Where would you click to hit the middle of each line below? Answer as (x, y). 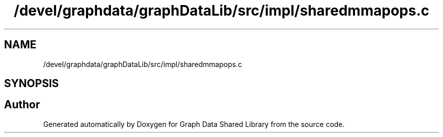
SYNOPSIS (32, 84)
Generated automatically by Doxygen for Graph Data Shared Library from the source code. (194, 124)
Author (22, 105)
